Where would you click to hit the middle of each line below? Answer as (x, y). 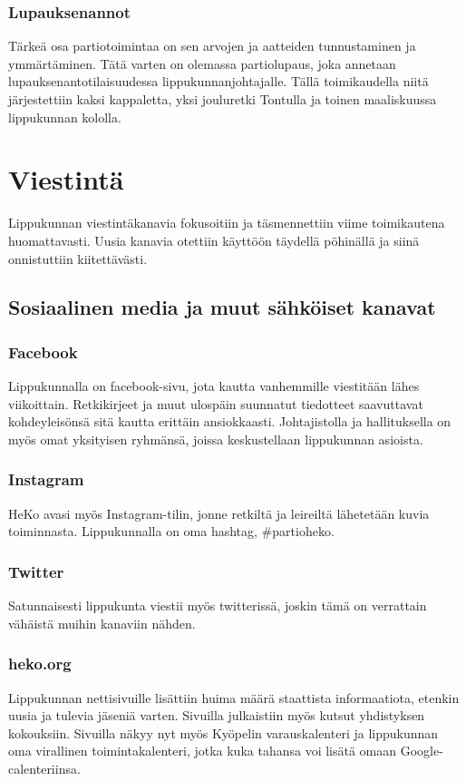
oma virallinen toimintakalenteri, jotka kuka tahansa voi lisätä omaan (203, 751)
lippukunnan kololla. (65, 117)
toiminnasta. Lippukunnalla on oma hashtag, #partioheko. (171, 531)
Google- (422, 751)
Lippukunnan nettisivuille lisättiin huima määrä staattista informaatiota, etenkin (234, 697)
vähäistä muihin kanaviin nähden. (102, 623)
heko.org (40, 664)
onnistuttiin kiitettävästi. (78, 258)
